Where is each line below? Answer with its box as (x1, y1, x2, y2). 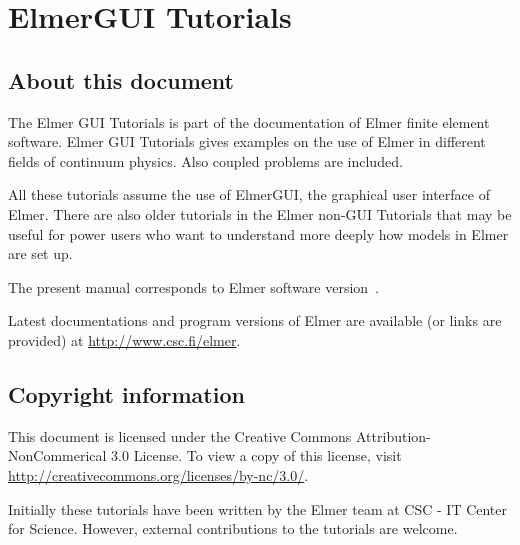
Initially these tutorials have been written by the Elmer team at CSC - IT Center (8, 498, 508, 519)
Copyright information (8, 378, 245, 409)
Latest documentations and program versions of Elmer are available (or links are (8, 310, 502, 331)
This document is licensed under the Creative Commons (8, 425, 352, 446)
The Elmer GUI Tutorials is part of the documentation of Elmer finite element (8, 111, 490, 132)
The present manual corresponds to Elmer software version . (8, 276, 380, 297)
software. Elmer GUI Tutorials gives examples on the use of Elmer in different (8, 131, 486, 152)
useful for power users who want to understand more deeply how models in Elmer (8, 223, 509, 244)
